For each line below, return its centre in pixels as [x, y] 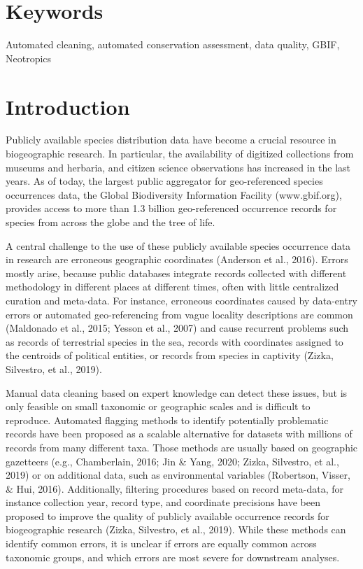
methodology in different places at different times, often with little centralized [172, 287]
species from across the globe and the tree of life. [111, 222]
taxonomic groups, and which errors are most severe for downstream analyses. [173, 557]
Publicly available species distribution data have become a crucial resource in [171, 140]
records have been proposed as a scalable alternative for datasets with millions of [179, 434]
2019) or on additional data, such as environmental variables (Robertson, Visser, [178, 475]
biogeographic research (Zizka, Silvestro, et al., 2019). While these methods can [176, 529]
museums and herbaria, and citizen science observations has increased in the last [178, 167]
